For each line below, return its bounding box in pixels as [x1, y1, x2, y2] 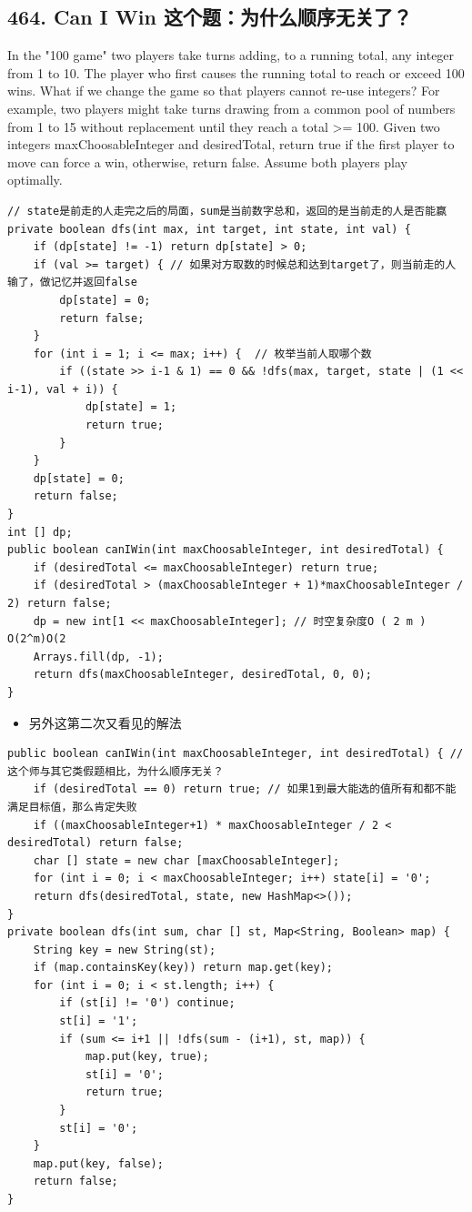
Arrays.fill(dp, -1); [33, 650, 164, 663]
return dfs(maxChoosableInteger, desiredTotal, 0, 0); [33, 668, 372, 682]
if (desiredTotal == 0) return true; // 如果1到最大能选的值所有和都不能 [33, 783, 457, 796]
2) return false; [7, 597, 112, 611]
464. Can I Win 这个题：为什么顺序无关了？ [7, 3, 412, 31]
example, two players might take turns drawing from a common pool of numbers [7, 98, 456, 117]
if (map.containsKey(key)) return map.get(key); [33, 961, 333, 975]
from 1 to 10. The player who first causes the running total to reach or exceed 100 [7, 63, 465, 82]
